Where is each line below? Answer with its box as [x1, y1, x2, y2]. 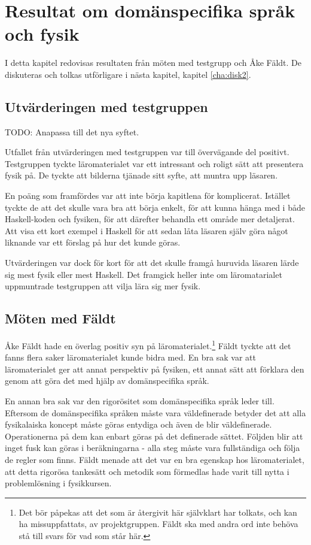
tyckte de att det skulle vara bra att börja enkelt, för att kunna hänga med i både [5, 201, 305, 213]
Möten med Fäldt [5, 309, 116, 328]
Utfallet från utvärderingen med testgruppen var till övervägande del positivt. [5, 146, 289, 158]
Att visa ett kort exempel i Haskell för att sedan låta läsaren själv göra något [5, 224, 288, 237]
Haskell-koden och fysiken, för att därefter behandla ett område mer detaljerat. [5, 213, 295, 225]
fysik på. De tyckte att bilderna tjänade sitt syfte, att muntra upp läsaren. [5, 169, 278, 181]
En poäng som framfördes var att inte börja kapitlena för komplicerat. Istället [5, 189, 291, 202]
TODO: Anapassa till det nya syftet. [5, 125, 139, 138]
